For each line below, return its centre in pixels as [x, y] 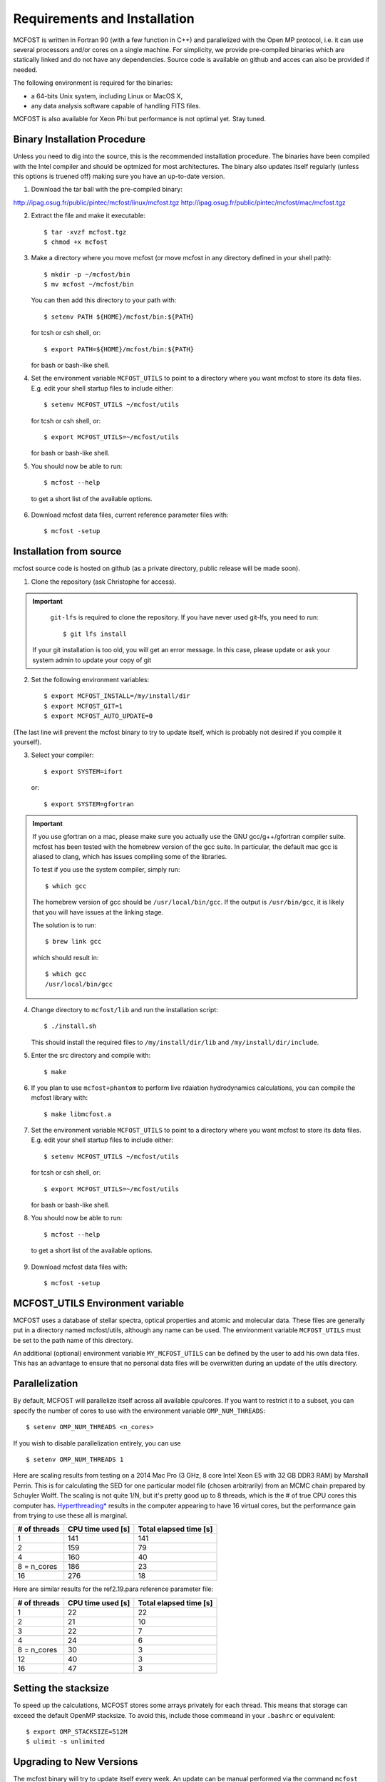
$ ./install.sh [70, 1026]
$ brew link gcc [73, 942]
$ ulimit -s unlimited [66, 1742]
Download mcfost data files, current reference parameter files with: [130, 515]
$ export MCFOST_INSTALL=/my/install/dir [117, 696]
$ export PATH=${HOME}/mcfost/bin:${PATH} [119, 349]
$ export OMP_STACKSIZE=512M [77, 1731]
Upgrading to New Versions [76, 1762]
